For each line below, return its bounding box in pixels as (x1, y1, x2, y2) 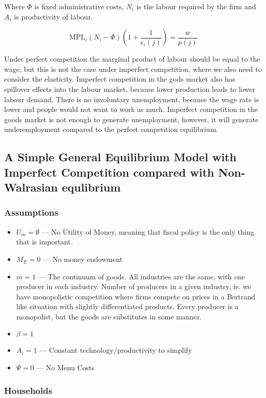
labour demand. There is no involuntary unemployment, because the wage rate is (4, 93, 259, 104)
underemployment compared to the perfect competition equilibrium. (4, 124, 218, 135)
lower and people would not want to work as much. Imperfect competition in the (4, 104, 258, 115)
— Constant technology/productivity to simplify (39, 345, 192, 355)
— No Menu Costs (36, 362, 94, 373)
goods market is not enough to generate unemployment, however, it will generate (4, 113, 259, 124)
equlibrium (62, 179, 121, 195)
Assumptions (4, 206, 59, 219)
